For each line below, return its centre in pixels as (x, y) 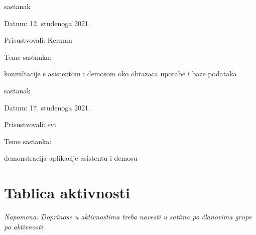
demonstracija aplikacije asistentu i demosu (71, 158)
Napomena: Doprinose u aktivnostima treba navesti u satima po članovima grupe (128, 217)
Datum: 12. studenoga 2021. (47, 23)
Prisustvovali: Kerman (38, 40)
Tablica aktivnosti (67, 193)
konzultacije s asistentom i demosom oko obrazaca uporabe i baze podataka (120, 74)
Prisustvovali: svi (30, 124)
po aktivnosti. (25, 226)
